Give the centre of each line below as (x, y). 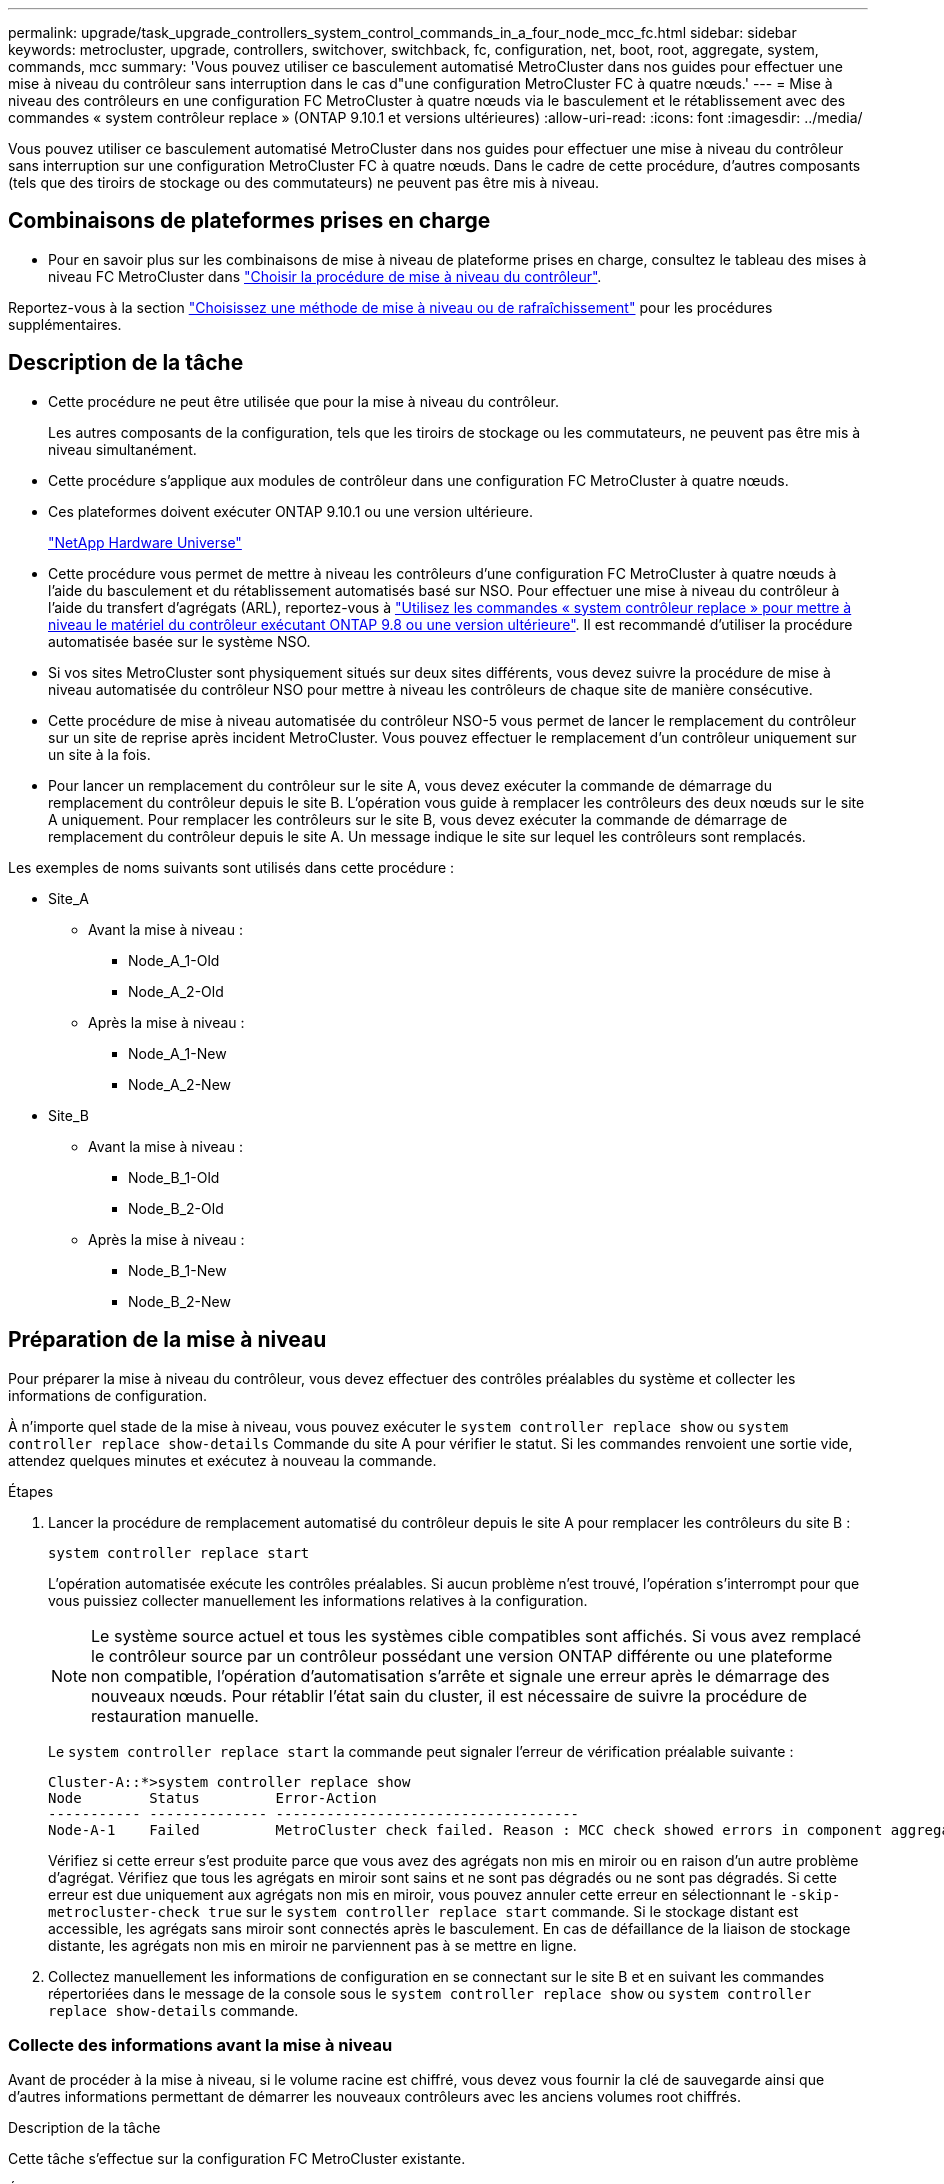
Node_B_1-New (177, 1270)
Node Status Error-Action (212, 1797)
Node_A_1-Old (174, 960)
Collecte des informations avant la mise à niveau (200, 2044)
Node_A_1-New (177, 1053)
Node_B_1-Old (174, 1177)
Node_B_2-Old (176, 1208)
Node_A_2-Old (176, 991)
